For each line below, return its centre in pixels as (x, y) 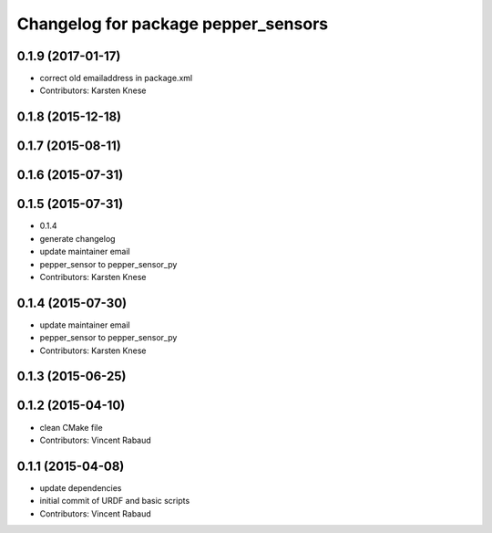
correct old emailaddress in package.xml (116, 78)
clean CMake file (72, 427)
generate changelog (77, 238)
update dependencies (81, 487)
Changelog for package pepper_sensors (172, 24)
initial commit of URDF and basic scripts (115, 501)
